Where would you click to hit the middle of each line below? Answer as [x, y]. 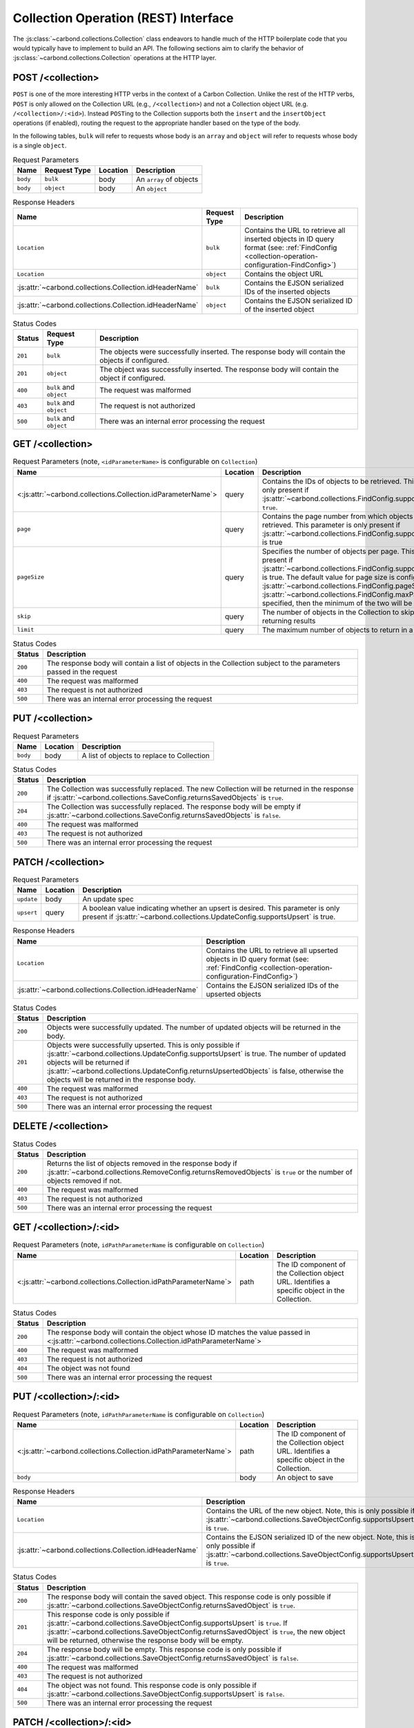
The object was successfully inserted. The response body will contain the [219, 369]
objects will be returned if [88, 1062]
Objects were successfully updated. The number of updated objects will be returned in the [194, 1027]
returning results [289, 621]
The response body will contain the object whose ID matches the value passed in [178, 1333]
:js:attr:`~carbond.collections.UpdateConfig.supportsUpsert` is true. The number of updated [196, 1053]
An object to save [305, 1477]
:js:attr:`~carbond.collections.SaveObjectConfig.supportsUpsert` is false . [166, 1693]
